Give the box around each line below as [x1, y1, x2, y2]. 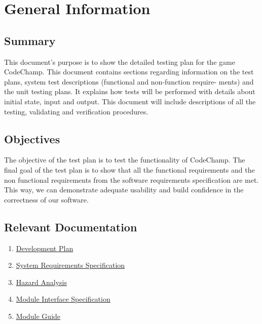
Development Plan [16, 242, 73, 253]
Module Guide [16, 310, 61, 321]
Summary [4, 32, 56, 48]
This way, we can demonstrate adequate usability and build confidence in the [4, 184, 244, 195]
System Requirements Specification [16, 260, 125, 270]
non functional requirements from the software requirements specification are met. [4, 174, 259, 185]
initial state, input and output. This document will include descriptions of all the [4, 96, 256, 106]
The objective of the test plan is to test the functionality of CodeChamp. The [4, 154, 245, 165]
